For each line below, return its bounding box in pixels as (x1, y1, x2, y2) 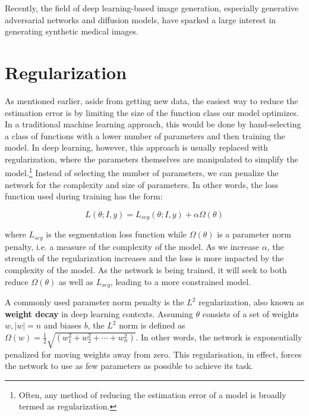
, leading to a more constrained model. (110, 275, 251, 287)
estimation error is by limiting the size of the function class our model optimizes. (5, 106, 299, 118)
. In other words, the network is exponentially (135, 330, 302, 343)
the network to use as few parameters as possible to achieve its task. (5, 359, 253, 372)
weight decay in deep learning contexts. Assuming (5, 307, 193, 320)
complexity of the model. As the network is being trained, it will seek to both (5, 264, 287, 276)
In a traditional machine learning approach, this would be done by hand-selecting (5, 118, 301, 130)
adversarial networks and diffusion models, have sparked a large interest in (5, 13, 276, 26)
